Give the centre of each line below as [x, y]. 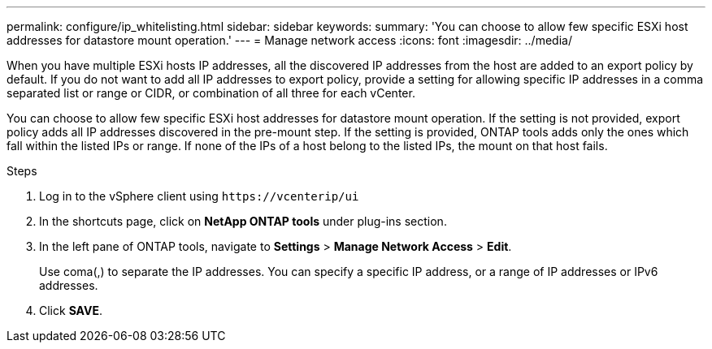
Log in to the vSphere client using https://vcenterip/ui [199, 196]
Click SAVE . [71, 310]
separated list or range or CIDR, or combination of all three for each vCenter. [211, 93]
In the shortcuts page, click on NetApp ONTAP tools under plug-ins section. [243, 221]
